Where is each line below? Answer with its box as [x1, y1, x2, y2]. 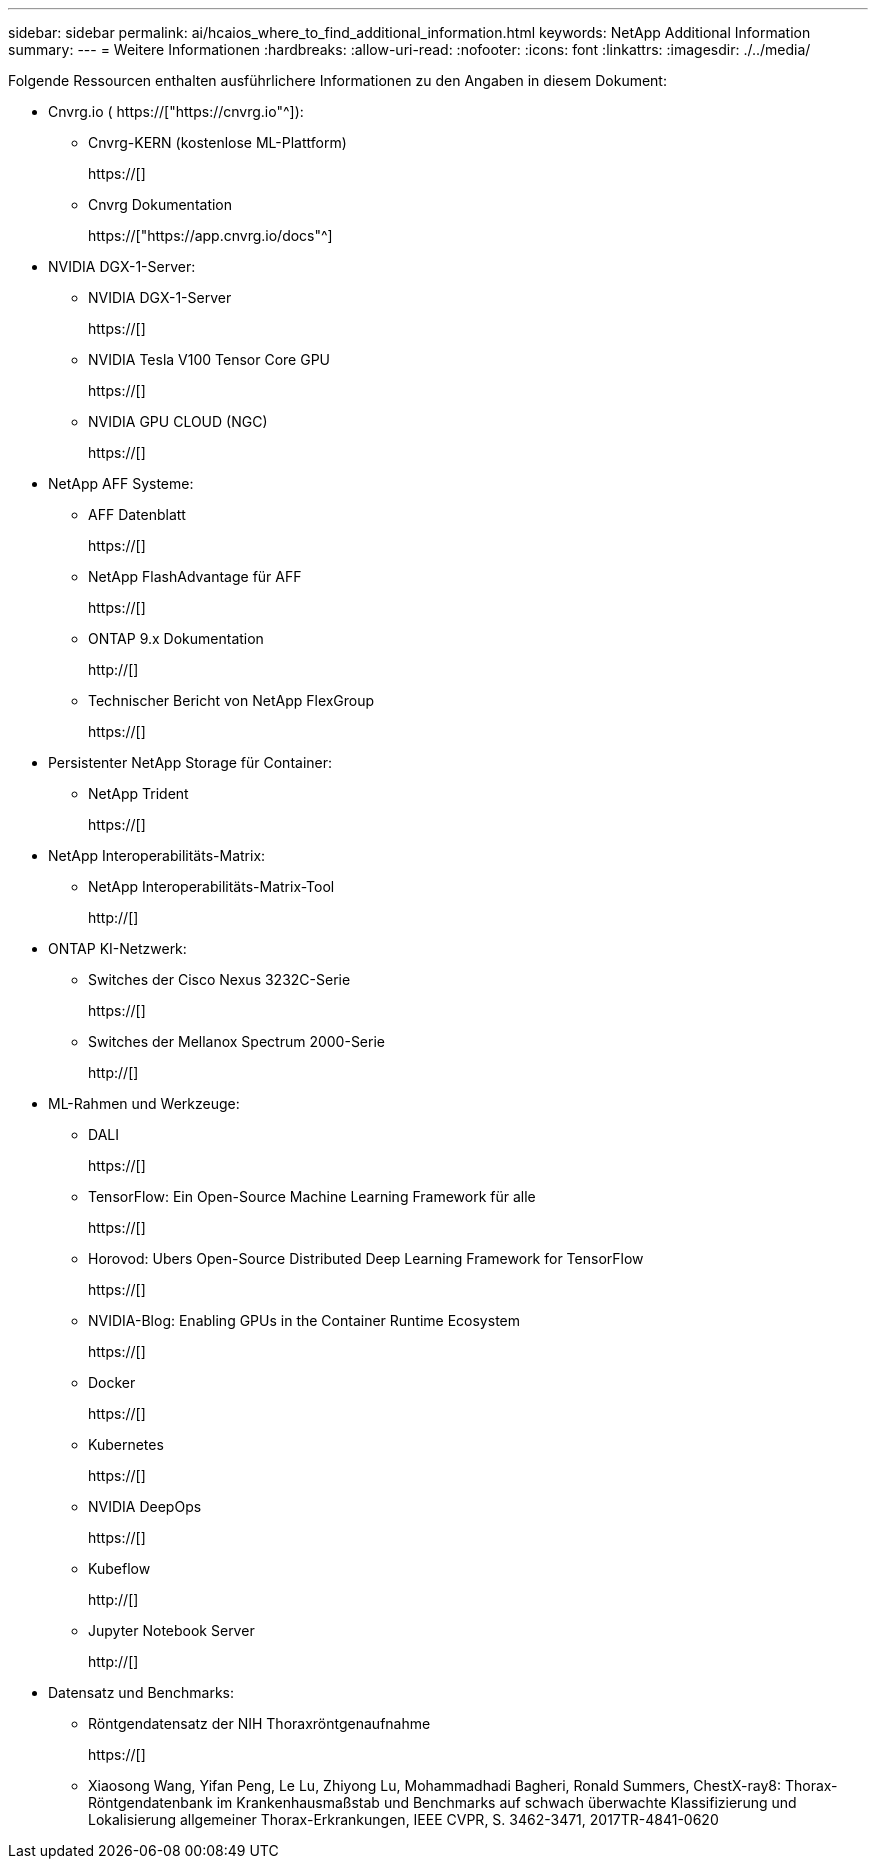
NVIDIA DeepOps [88, 1498, 202, 1515]
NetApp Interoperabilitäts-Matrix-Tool [88, 878, 335, 895]
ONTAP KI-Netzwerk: [48, 940, 187, 957]
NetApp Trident [88, 785, 189, 802]
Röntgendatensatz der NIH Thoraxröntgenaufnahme [88, 1715, 431, 1732]
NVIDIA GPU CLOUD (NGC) [88, 413, 268, 430]
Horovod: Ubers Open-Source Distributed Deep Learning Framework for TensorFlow [88, 1250, 644, 1267]
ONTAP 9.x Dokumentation [88, 630, 264, 647]
